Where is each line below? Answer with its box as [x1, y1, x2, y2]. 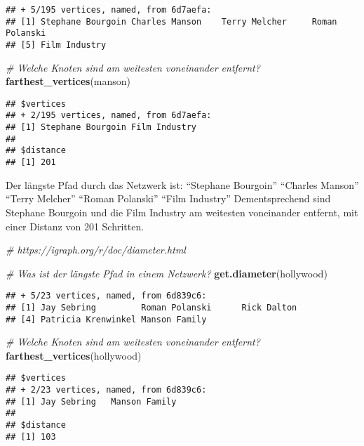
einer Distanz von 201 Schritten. [6, 218, 144, 233]
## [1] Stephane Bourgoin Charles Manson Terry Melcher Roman [6, 16, 337, 27]
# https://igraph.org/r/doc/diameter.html [6, 242, 186, 257]
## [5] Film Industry [6, 39, 107, 50]
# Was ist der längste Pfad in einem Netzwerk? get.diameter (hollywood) [6, 265, 328, 280]
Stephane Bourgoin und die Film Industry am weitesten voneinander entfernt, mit [6, 204, 358, 219]
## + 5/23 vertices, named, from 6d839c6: [6, 291, 207, 301]
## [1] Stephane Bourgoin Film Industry [6, 122, 197, 133]
